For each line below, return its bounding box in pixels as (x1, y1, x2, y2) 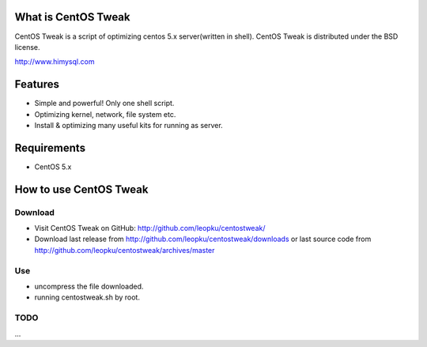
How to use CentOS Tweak (14, 183, 149, 196)
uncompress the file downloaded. (34, 281, 144, 291)
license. (14, 42, 40, 51)
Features (14, 77, 59, 91)
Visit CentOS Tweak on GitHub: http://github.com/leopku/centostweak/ (34, 224, 266, 233)
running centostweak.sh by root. (34, 292, 140, 302)
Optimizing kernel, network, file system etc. (34, 109, 176, 119)
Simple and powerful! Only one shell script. (34, 99, 175, 108)
